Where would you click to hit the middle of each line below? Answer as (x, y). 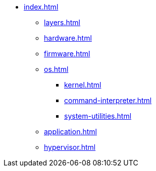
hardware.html (68, 38)
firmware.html (67, 54)
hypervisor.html (70, 147)
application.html (70, 132)
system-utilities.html (98, 116)
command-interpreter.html (108, 100)
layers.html (62, 22)
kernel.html (83, 85)
